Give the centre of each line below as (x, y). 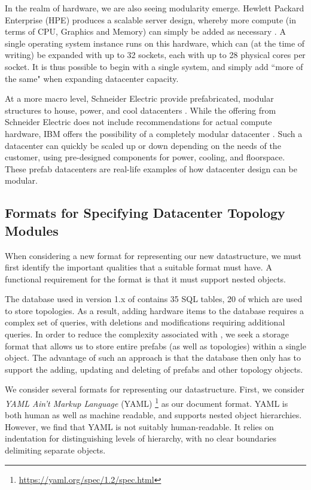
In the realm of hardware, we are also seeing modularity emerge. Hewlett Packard (155, 8)
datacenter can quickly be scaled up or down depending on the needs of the (143, 145)
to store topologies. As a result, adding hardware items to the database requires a (155, 310)
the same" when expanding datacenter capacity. (92, 78)
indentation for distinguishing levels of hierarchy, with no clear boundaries (141, 438)
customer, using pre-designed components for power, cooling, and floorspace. (145, 157)
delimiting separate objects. (55, 450)
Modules (32, 230)
